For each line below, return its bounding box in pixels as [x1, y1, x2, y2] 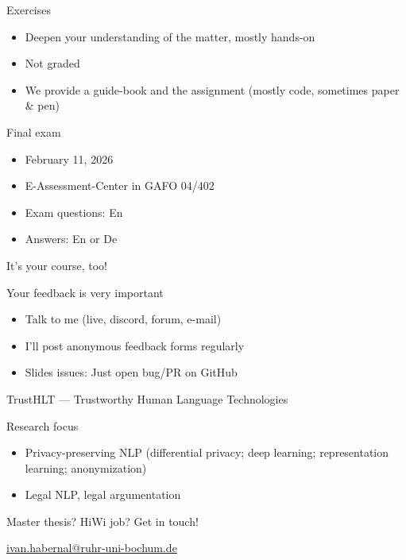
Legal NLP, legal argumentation [25, 486, 181, 503]
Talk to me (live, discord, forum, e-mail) [25, 311, 222, 327]
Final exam [6, 123, 61, 140]
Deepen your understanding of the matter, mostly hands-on [25, 28, 315, 44]
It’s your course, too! [6, 257, 108, 273]
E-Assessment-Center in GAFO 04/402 [25, 177, 215, 194]
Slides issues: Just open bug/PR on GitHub [25, 364, 238, 380]
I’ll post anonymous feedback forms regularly [25, 337, 245, 353]
